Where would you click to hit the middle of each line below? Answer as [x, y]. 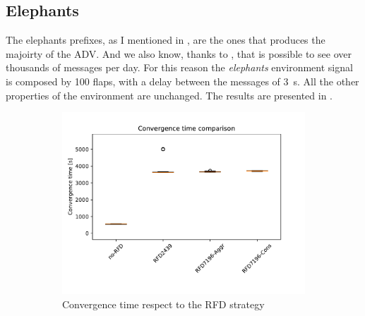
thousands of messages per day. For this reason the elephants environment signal [179, 67]
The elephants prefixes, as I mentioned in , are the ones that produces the [166, 40]
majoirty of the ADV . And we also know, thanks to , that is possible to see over [179, 53]
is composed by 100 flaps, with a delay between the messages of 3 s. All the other [182, 81]
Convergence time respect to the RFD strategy [163, 304]
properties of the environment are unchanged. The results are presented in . [169, 95]
